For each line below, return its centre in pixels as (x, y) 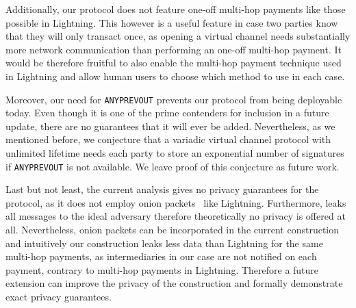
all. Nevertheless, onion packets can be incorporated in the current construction (173, 230)
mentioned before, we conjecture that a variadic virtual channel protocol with (168, 139)
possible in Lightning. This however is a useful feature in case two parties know (172, 22)
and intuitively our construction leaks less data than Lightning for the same (164, 243)
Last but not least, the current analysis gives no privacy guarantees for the (162, 189)
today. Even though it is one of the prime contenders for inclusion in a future (167, 113)
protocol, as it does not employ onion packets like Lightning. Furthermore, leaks (176, 202)
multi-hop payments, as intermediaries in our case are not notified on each (161, 256)
